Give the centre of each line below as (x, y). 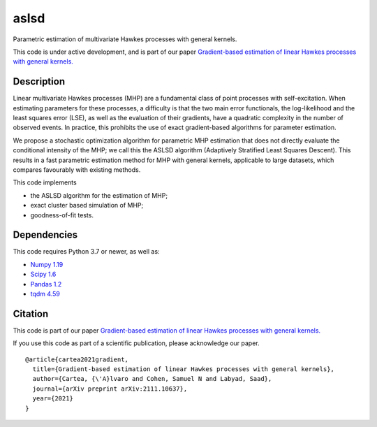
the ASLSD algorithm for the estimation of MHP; (99, 195)
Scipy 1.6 (43, 274)
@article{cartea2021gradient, (77, 359)
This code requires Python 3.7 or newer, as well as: (86, 252)
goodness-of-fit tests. (62, 215)
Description (39, 81)
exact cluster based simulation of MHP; (87, 205)
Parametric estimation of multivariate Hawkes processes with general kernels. (125, 39)
